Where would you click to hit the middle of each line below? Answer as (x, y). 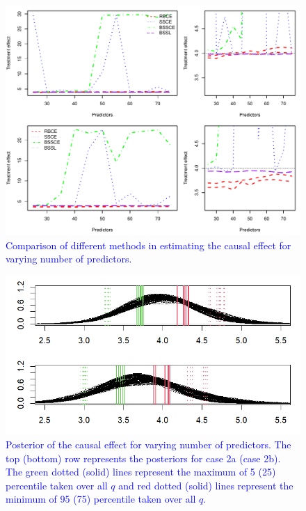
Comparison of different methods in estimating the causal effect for (148, 245)
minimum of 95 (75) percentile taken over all (101, 499)
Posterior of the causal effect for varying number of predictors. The (148, 444)
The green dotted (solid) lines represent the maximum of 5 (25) (141, 472)
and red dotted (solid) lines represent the (206, 485)
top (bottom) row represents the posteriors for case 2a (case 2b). (143, 458)
